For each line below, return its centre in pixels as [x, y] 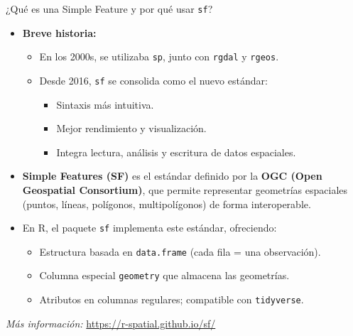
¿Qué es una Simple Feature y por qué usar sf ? [109, 9]
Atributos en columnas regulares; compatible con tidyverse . [172, 299]
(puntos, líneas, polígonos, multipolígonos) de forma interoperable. [167, 204]
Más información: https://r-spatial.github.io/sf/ [111, 323]
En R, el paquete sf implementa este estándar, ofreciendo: [150, 228]
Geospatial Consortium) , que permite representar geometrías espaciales [185, 189]
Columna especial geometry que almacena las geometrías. [164, 275]
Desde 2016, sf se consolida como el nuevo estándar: [153, 80]
